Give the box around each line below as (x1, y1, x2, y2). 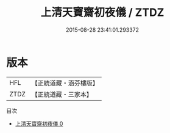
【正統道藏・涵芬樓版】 (31, 79, 99, 87)
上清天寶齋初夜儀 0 (15, 120, 63, 127)
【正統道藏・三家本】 (31, 90, 93, 98)
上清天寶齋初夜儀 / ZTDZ (40, 5, 165, 20)
